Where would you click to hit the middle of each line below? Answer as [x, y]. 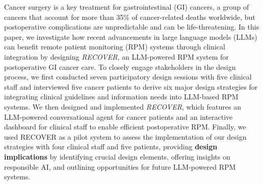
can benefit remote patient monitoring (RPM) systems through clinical [115, 47]
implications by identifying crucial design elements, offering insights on [117, 156]
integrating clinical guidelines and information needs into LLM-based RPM [121, 97]
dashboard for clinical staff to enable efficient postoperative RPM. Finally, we [125, 127]
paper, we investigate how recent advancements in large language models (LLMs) [131, 36]
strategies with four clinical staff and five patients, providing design [111, 147]
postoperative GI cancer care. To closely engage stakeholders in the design [120, 67]
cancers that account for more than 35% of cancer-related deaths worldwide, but [130, 17]
